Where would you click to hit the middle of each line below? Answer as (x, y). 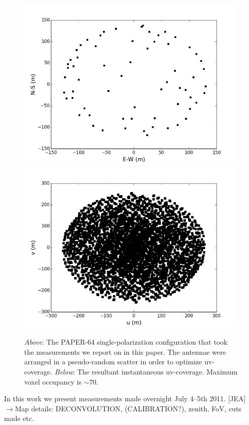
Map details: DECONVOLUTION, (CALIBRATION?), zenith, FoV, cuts (128, 408)
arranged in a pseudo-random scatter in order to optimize (113, 362)
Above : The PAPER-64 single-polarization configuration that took (126, 342)
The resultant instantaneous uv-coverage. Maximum (158, 371)
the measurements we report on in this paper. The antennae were (125, 351)
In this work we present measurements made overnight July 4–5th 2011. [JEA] (125, 398)
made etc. (19, 418)
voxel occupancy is (53, 381)
